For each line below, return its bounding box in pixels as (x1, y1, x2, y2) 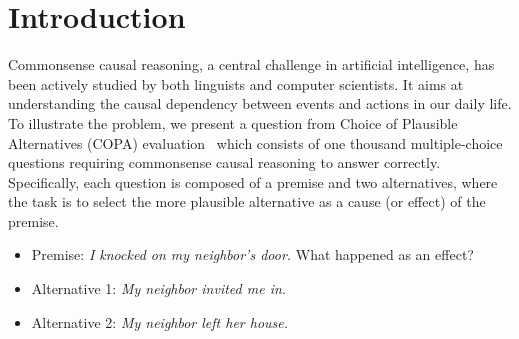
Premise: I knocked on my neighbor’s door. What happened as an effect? (31, 244, 474, 265)
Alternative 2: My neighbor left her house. (31, 311, 289, 332)
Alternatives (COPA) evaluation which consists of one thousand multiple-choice (8, 132, 503, 153)
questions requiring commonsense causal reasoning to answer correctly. (8, 152, 441, 173)
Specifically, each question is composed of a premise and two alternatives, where (8, 171, 498, 192)
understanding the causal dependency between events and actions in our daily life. (8, 93, 512, 114)
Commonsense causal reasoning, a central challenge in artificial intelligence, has (8, 54, 495, 75)
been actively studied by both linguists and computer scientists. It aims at (8, 73, 464, 94)
